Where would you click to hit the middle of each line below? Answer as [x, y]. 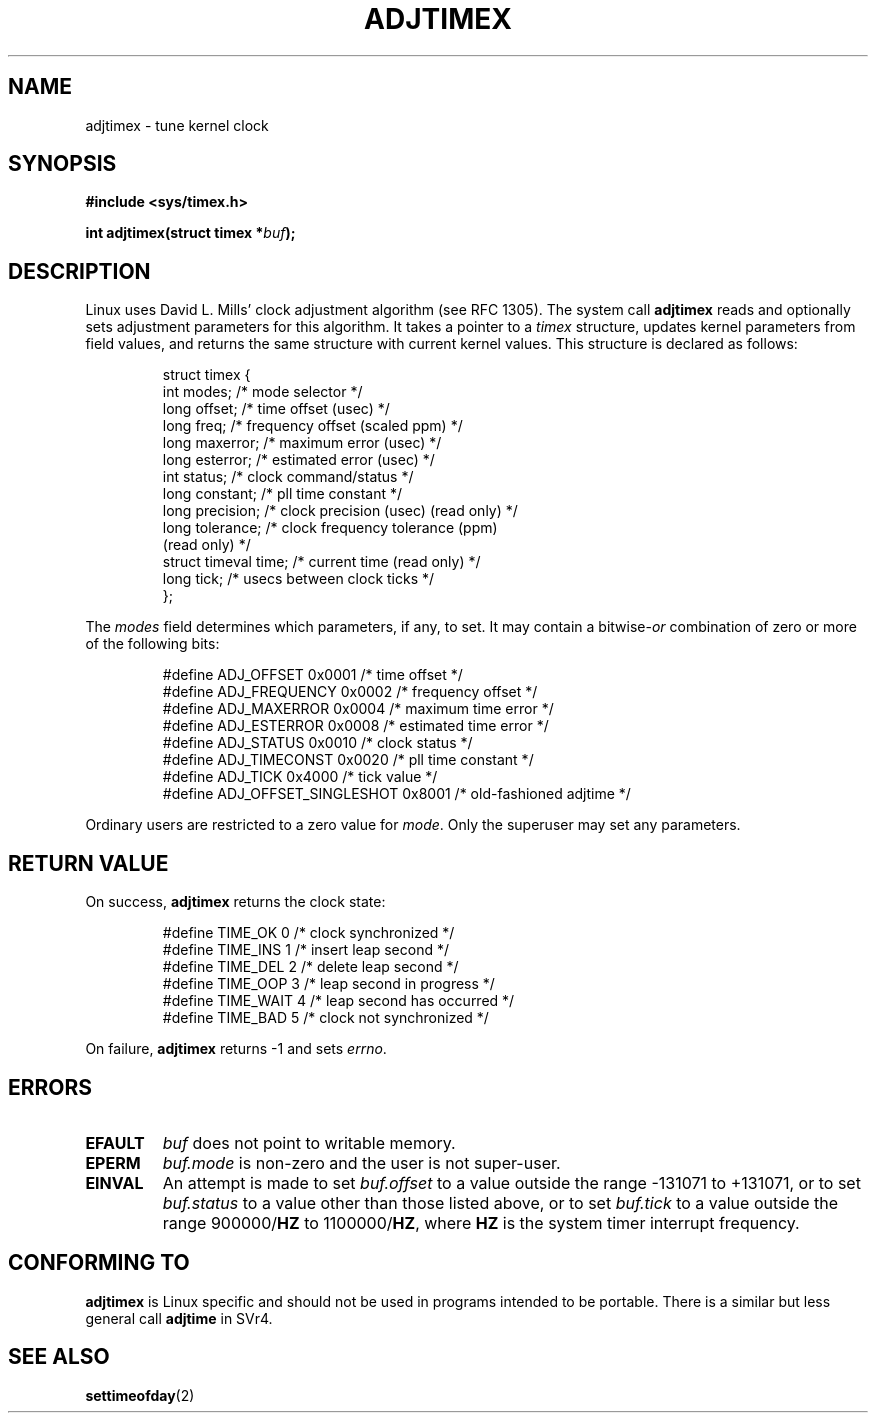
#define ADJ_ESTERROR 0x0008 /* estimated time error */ [355, 726]
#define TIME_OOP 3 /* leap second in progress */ [328, 984]
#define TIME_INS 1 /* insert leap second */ [305, 950]
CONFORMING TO [99, 1263]
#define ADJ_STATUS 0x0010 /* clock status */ [317, 743]
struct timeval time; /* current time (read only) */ [321, 562]
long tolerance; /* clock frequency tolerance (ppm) [330, 528]
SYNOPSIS [62, 164]
